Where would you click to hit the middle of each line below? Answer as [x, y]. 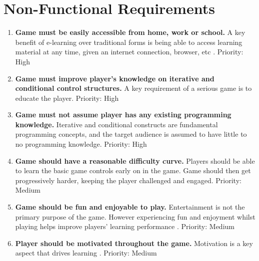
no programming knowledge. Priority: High [81, 144]
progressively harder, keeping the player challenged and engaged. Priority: [128, 180]
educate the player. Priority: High [67, 98]
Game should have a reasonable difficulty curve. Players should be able [135, 160]
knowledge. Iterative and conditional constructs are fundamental [116, 124]
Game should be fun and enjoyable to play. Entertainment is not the [130, 207]
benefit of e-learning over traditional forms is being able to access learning [129, 42]
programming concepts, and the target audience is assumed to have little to [131, 134]
